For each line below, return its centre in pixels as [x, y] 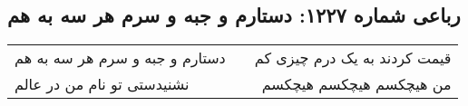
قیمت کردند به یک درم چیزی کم [353, 58]
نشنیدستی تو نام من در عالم [102, 84]
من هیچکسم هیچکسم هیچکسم [356, 84]
